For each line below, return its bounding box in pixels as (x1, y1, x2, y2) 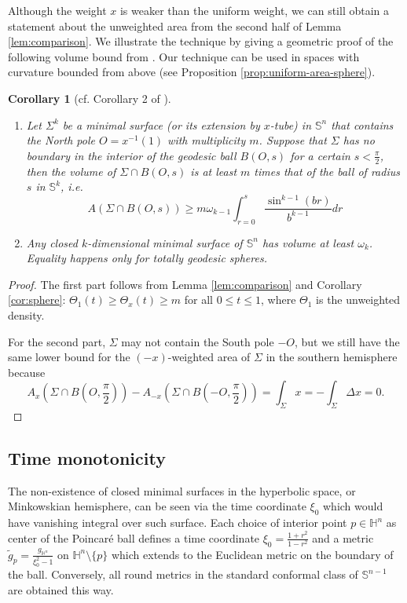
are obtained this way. (8, 582, 114, 598)
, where (261, 291, 296, 308)
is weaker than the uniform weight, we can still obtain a (119, 2, 390, 18)
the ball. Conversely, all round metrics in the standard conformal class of (8, 566, 358, 583)
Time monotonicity (8, 446, 166, 470)
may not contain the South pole (121, 333, 274, 349)
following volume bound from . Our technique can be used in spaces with (8, 48, 360, 64)
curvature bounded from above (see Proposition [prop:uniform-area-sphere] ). (8, 64, 376, 80)
